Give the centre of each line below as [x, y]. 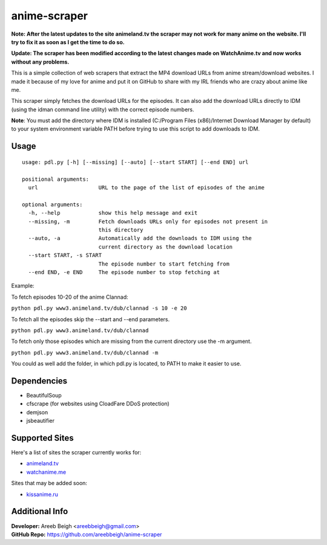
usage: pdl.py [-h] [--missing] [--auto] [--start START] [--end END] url [135, 162]
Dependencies [39, 381]
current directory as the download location [166, 247]
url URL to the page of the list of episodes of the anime [146, 188]
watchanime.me [46, 472]
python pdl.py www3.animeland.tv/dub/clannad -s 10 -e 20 [99, 308]
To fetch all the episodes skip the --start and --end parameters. [90, 319]
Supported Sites [42, 438]
